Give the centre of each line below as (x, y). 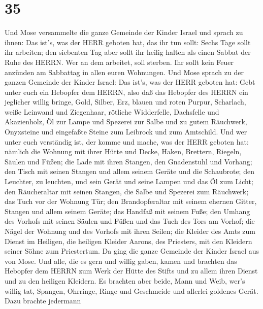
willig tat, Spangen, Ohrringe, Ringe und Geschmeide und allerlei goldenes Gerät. (131, 290)
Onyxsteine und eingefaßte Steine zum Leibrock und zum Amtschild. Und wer (126, 132)
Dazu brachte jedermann (43, 301)
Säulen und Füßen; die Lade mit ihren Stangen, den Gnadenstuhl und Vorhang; (128, 161)
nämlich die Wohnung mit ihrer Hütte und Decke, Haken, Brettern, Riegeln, (123, 151)
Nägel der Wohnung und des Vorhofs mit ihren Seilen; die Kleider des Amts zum (130, 231)
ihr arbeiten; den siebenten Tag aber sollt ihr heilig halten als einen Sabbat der (128, 52)
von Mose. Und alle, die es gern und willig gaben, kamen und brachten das (121, 261)
